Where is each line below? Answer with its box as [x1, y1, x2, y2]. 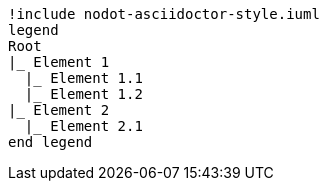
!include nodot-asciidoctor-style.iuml [8, 6, 320, 22]
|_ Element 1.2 [24, 86, 143, 102]
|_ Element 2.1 [24, 118, 143, 134]
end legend [8, 134, 93, 150]
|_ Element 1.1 [24, 70, 143, 86]
